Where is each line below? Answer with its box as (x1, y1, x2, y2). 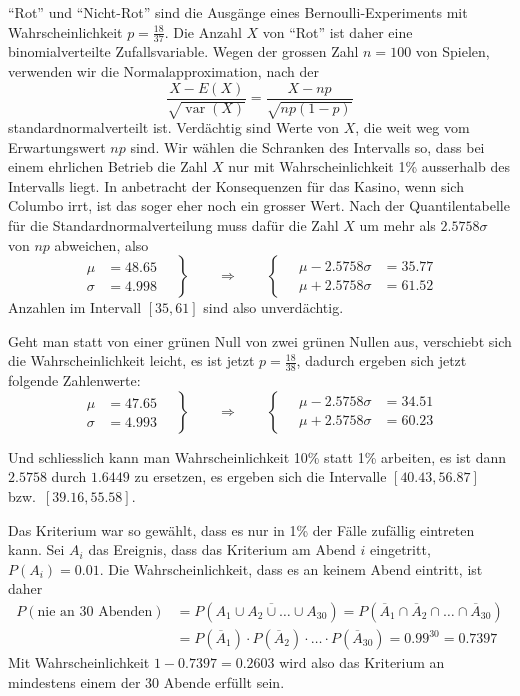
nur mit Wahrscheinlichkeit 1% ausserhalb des (228, 156, 510, 177)
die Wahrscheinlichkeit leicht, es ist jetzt (8, 350, 255, 371)
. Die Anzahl (164, 21, 242, 42)
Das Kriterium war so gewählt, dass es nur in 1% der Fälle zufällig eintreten (8, 519, 475, 540)
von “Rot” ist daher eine (262, 21, 413, 42)
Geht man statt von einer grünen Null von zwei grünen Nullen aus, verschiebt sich (8, 330, 512, 351)
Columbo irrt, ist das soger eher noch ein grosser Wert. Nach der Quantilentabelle (8, 195, 510, 216)
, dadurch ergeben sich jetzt (296, 350, 467, 371)
